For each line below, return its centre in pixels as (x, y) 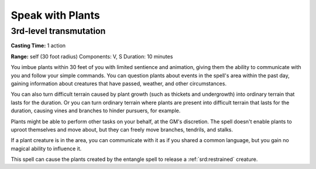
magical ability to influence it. (46, 149)
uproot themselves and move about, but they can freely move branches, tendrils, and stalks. (122, 129)
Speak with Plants (55, 15)
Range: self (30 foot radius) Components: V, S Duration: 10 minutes (92, 56)
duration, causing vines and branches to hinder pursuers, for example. (96, 111)
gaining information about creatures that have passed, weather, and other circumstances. (119, 83)
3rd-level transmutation (58, 31)
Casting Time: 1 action (38, 46)
